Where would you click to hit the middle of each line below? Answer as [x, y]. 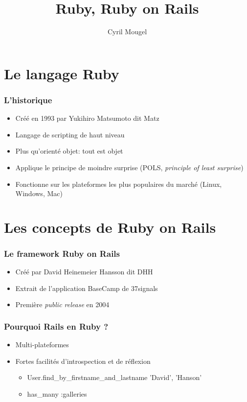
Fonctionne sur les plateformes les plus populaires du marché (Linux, [119, 184]
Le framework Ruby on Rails [62, 253]
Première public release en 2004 [62, 304]
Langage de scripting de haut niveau [70, 134]
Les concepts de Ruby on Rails [110, 227]
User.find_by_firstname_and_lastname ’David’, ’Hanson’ [114, 377]
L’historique [28, 100]
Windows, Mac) [39, 193]
